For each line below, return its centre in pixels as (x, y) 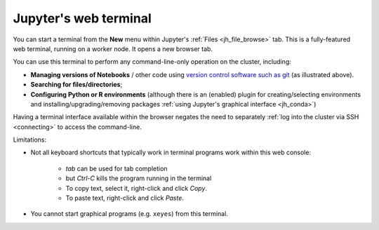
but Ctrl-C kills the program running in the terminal (139, 178)
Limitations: (30, 140)
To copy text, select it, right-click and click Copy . (136, 188)
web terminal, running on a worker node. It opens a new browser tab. (113, 48)
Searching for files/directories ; (77, 85)
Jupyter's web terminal (82, 18)
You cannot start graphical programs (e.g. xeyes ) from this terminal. (129, 214)
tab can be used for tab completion (117, 168)
